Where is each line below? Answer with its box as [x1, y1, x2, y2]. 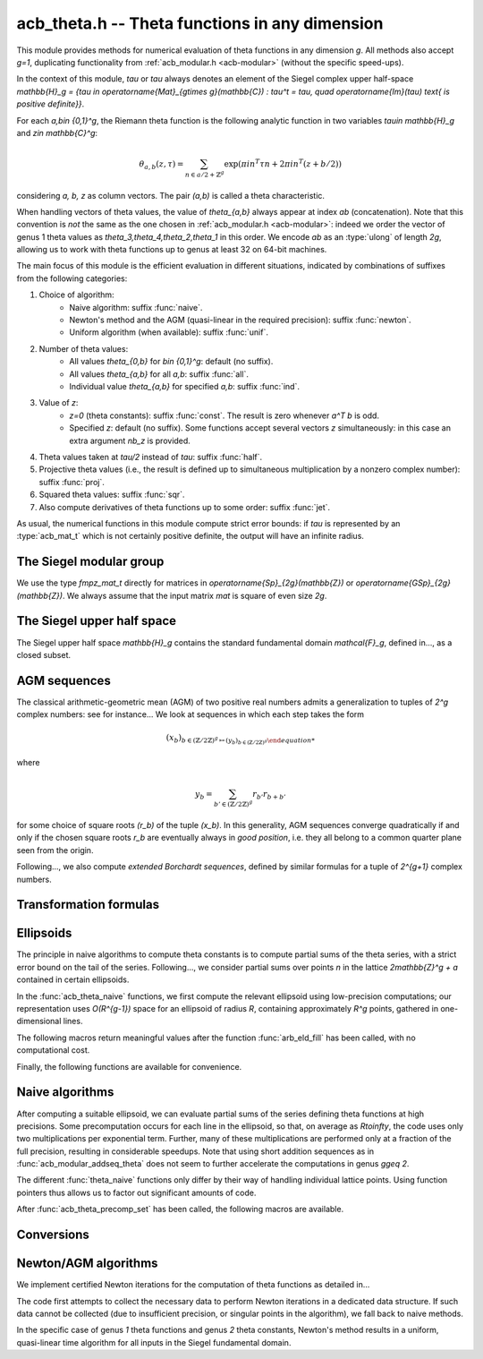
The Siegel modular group [16, 554, 165, 569]
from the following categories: [16, 273, 128, 284]
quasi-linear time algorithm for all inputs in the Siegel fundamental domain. [16, 1337, 292, 1347]
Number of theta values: [38, 343, 129, 354]
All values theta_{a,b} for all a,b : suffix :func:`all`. [69, 368, 250, 380]
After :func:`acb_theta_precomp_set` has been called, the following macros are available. [16, 1204, 344, 1215]
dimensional [16, 1016, 62, 1027]
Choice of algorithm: [38, 289, 115, 300]
